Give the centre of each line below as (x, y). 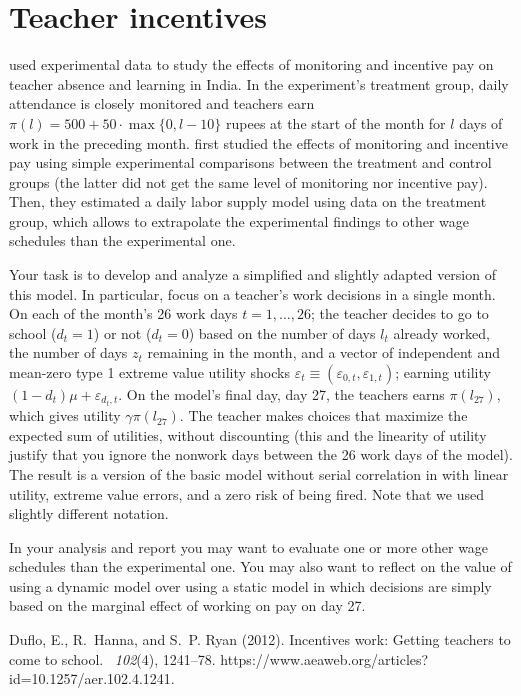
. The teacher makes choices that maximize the (323, 415)
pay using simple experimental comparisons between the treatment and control (250, 162)
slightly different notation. (89, 513)
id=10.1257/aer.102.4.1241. (92, 678)
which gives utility (65, 415)
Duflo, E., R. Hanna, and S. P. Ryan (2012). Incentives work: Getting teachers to (260, 639)
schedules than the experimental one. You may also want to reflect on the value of (260, 566)
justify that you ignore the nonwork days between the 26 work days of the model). (261, 454)
